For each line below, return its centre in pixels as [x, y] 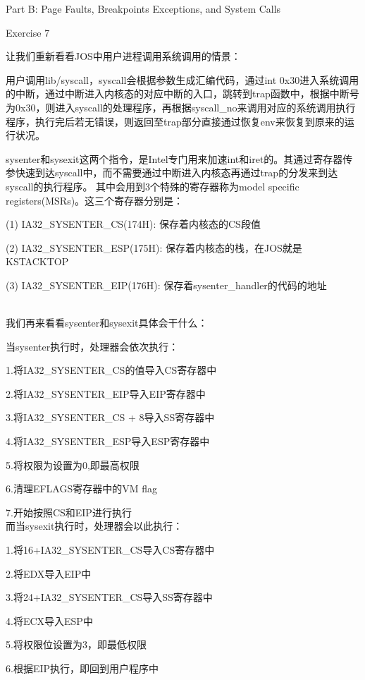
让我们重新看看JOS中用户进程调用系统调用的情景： [123, 56]
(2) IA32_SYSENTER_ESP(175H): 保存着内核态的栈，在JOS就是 [154, 247]
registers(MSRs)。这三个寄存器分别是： [95, 200]
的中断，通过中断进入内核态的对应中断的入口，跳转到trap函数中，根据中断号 [182, 93]
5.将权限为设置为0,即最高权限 [73, 465]
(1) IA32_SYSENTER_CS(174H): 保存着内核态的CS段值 [133, 224]
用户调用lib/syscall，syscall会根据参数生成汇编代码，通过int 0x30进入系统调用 [182, 79]
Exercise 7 [28, 32]
